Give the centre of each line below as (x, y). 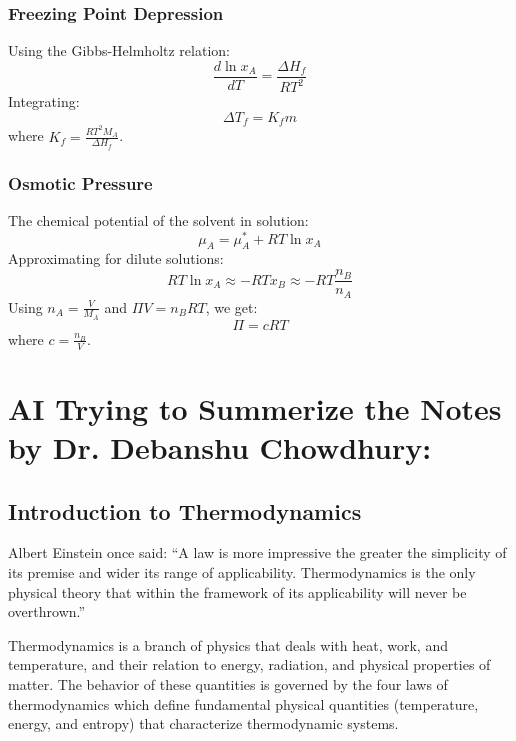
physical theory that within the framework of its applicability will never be (237, 591)
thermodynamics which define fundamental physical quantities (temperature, (243, 703)
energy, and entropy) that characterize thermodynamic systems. (203, 723)
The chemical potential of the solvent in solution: (158, 220)
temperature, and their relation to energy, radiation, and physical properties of (249, 664)
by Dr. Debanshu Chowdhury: (220, 447)
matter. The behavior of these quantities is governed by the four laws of (228, 683)
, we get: (231, 306)
